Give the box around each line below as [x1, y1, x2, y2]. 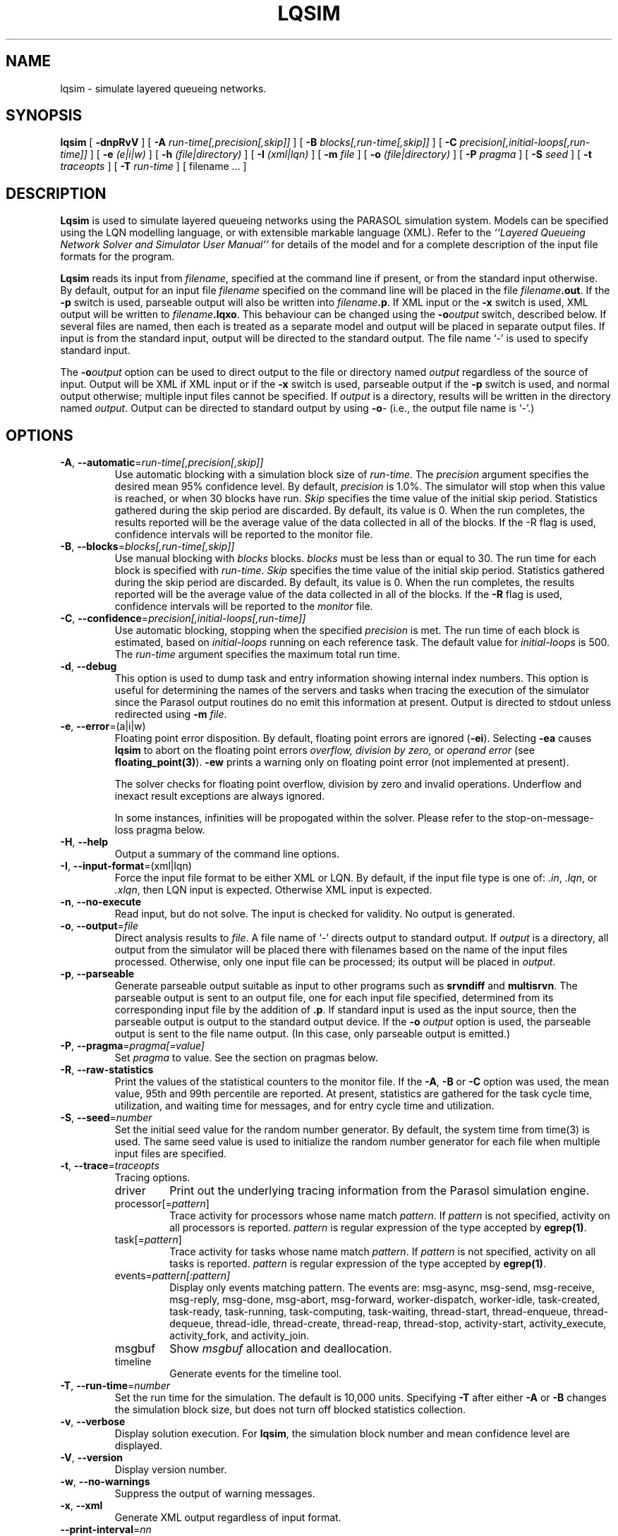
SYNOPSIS [6, 106, 83, 125]
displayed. [114, 1439, 163, 1452]
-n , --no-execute [60, 896, 142, 908]
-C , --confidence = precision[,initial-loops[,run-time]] [60, 612, 306, 625]
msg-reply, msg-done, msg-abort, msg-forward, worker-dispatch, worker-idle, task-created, [169, 1293, 600, 1306]
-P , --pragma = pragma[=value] [60, 1040, 205, 1052]
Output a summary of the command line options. [114, 848, 340, 860]
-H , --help [60, 836, 109, 848]
